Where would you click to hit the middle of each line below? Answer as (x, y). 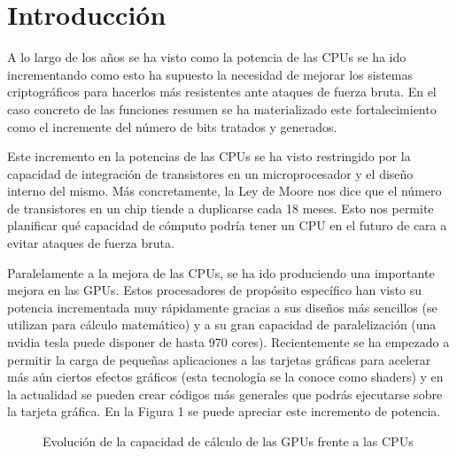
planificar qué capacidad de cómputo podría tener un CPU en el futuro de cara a (227, 225)
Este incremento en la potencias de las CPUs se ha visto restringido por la (209, 156)
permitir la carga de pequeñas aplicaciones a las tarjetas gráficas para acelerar (219, 359)
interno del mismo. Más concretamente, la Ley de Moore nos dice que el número (225, 191)
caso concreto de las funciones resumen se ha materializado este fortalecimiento (222, 108)
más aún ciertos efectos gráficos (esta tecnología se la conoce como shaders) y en (225, 377)
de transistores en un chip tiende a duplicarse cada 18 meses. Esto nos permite (221, 208)
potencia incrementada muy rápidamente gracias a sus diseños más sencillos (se (222, 307)
